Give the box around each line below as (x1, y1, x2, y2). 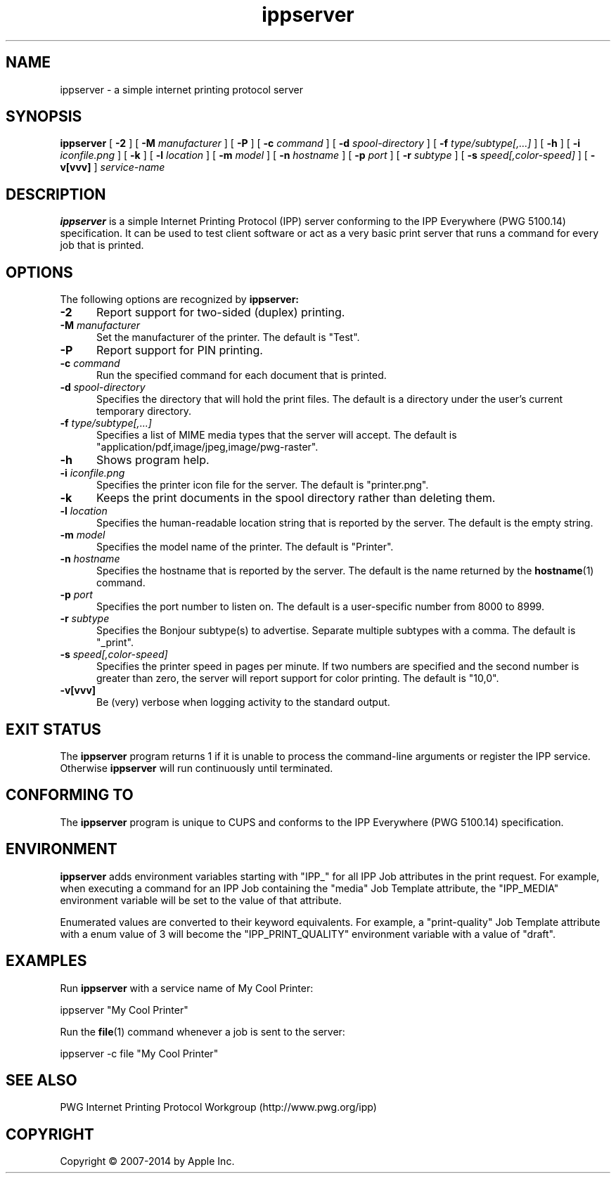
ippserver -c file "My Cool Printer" (60, 1047, 219, 1059)
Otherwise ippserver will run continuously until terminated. (60, 761, 333, 774)
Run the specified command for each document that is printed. (96, 369, 387, 382)
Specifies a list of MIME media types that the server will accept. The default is (96, 429, 457, 442)
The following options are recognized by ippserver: (60, 293, 300, 306)
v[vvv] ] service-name (60, 161, 165, 174)
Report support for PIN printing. (96, 343, 263, 358)
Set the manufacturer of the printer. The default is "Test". (96, 331, 360, 344)
